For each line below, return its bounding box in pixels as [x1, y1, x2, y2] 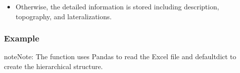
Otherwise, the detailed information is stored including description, [15, 1, 219, 11]
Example [4, 32, 40, 44]
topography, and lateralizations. [15, 11, 112, 21]
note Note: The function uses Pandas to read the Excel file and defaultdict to [4, 51, 237, 62]
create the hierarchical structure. [4, 61, 103, 71]
